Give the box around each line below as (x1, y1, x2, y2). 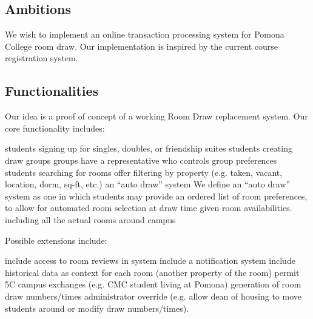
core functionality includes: (5, 121, 105, 134)
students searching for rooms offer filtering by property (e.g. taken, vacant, (5, 166, 283, 178)
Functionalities (5, 81, 99, 100)
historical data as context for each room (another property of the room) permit (5, 266, 300, 278)
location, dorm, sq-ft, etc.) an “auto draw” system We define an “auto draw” (5, 178, 291, 190)
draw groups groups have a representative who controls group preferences (5, 153, 277, 166)
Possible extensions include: (5, 233, 107, 246)
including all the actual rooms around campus (5, 213, 176, 226)
